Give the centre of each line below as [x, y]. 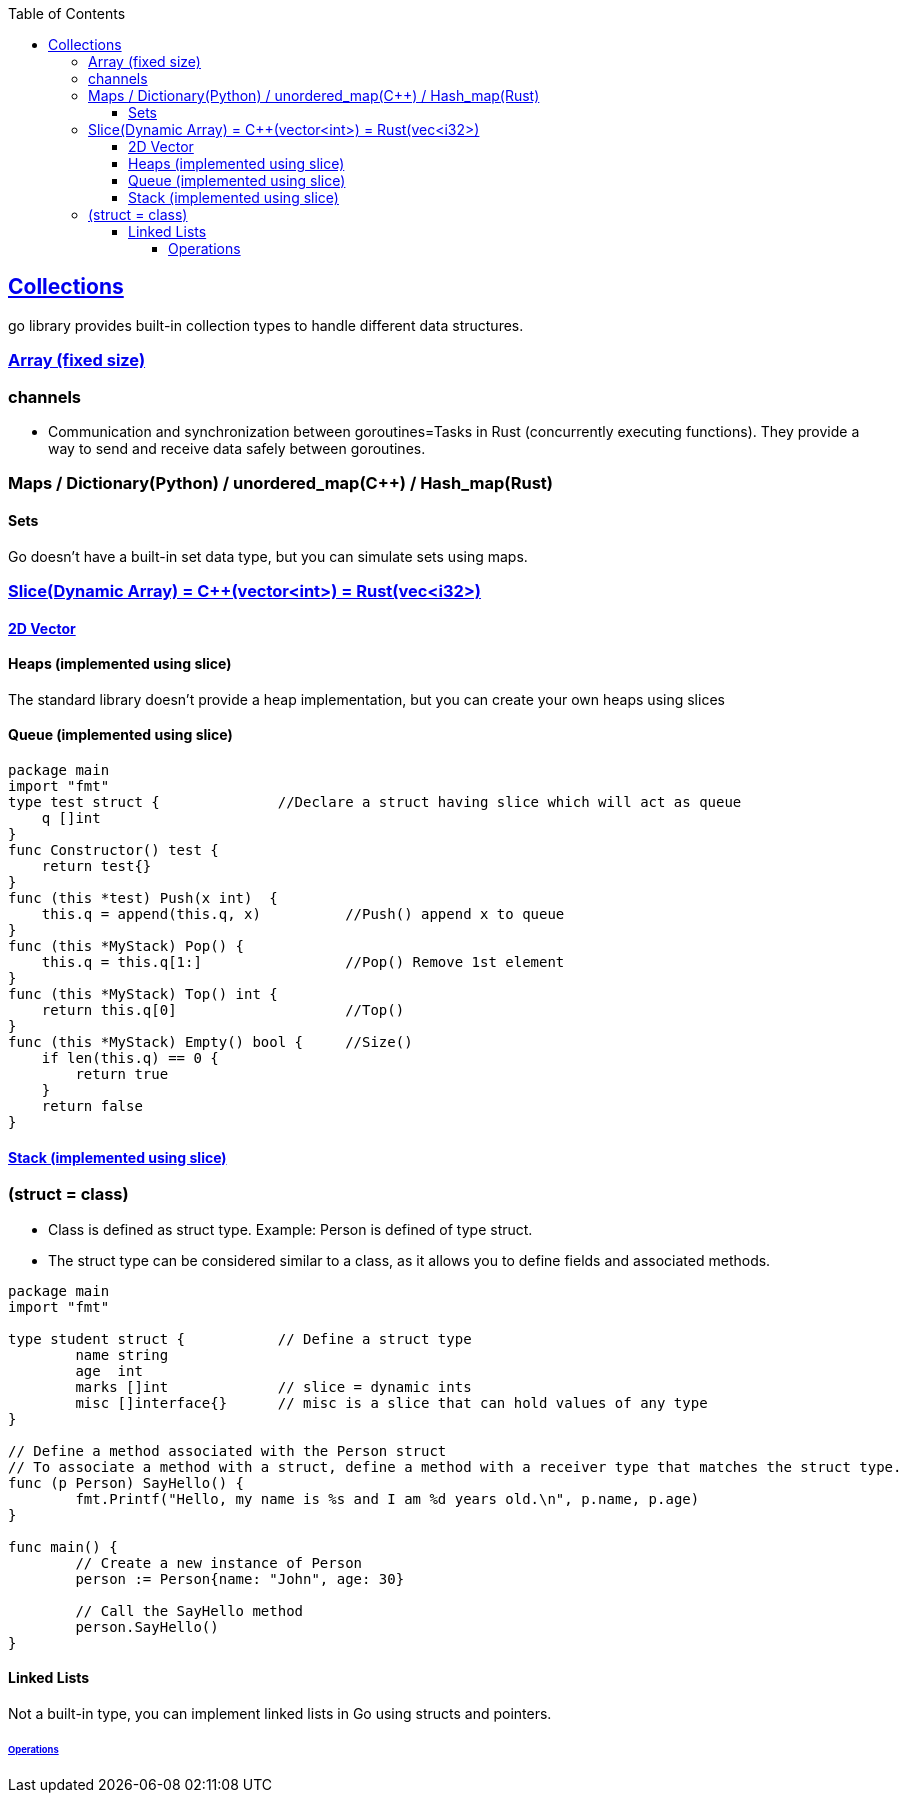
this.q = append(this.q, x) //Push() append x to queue [303, 913]
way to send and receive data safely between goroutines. [237, 448]
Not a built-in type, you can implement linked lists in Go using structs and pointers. [280, 1713]
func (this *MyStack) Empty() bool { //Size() [210, 1041]
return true [122, 1073]
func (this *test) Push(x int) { [143, 897]
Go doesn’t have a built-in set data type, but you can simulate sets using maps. [268, 556]
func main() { [63, 1546]
